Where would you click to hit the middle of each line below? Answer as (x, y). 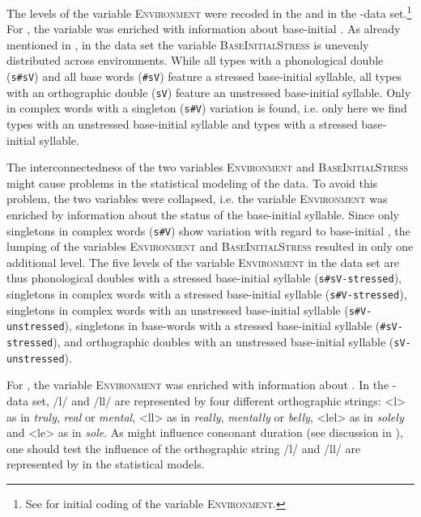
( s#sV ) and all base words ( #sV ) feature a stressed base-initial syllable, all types (204, 76)
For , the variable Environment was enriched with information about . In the (198, 385)
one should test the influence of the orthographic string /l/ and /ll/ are (184, 448)
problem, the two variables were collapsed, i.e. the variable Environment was (197, 199)
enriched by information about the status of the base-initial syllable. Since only (203, 214)
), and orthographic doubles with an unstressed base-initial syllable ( (223, 342)
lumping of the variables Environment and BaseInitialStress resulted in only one (210, 246)
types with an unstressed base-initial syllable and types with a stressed (182, 124)
